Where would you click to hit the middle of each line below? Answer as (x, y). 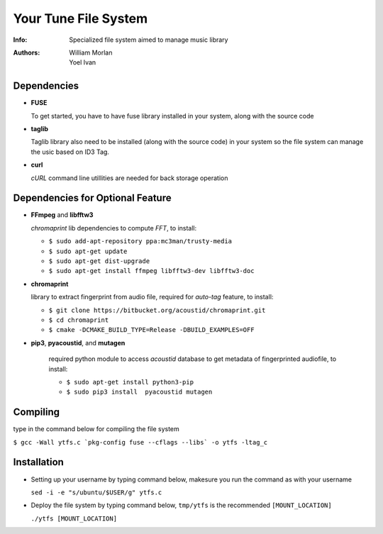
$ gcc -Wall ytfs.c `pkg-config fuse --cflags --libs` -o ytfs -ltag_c (140, 442)
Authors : (27, 52)
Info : (20, 40)
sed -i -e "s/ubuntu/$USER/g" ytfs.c (96, 492)
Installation (38, 462)
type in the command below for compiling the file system (96, 429)
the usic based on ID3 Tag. (70, 152)
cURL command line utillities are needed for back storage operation (129, 178)
